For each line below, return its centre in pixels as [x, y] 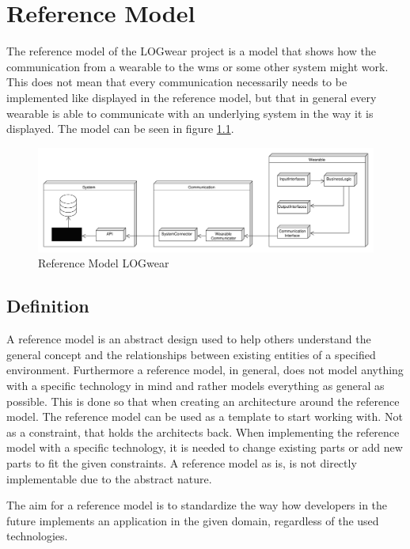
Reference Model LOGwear [104, 263]
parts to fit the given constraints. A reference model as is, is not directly [182, 462]
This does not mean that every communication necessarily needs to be [177, 82]
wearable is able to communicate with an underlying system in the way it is [190, 113]
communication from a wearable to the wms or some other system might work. [197, 66]
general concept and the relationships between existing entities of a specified [191, 354]
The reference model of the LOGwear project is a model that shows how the [191, 51]
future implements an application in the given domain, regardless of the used [193, 520]
